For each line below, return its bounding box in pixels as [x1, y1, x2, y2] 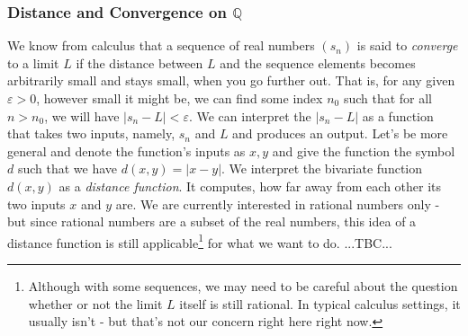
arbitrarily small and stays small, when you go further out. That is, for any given [7, 71, 455, 90]
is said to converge [356, 36, 458, 55]
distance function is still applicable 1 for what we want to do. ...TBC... [7, 230, 392, 252]
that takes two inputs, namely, [7, 124, 175, 143]
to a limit [7, 53, 59, 72]
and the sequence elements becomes [220, 53, 416, 72]
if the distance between [76, 53, 203, 72]
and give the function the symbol [272, 141, 455, 160]
